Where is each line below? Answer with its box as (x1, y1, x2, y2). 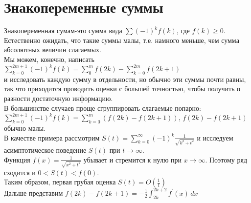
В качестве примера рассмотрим (4, 132, 100, 142)
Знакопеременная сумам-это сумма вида (4, 25, 122, 36)
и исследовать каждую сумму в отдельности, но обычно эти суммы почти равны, (4, 74, 246, 84)
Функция (4, 154, 30, 164)
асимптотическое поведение (4, 145, 87, 155)
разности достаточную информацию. (4, 93, 113, 103)
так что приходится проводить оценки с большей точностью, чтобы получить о (4, 83, 241, 94)
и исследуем (197, 132, 233, 142)
